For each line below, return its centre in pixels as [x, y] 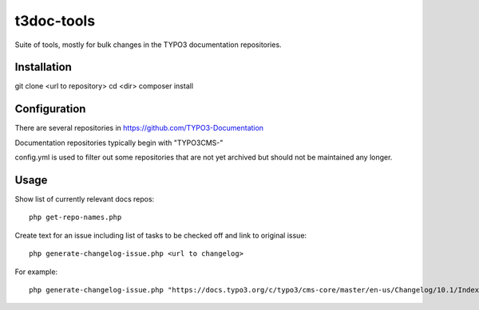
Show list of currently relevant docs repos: [85, 199]
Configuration [50, 109]
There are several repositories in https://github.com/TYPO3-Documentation [139, 128]
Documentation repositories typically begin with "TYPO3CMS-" [119, 143]
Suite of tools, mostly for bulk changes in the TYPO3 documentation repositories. [148, 45]
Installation [43, 67]
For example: [36, 272]
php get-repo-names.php [75, 218]
